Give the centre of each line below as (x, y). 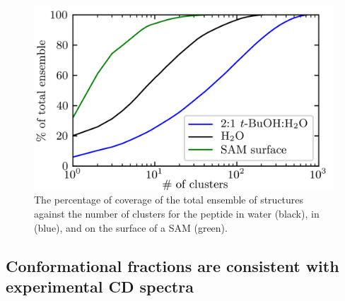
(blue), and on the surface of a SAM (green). (131, 227)
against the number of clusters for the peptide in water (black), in (177, 214)
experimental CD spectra (100, 287)
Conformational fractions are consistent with (172, 265)
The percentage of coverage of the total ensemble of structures (169, 200)
